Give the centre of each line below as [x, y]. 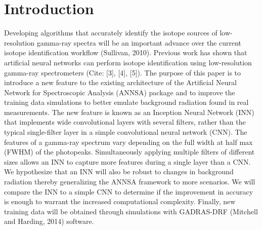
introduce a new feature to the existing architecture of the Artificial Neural [120, 82]
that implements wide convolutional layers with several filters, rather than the [125, 122]
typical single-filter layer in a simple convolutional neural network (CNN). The [126, 132]
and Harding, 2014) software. [49, 221]
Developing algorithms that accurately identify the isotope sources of [111, 33]
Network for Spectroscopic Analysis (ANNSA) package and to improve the [120, 92]
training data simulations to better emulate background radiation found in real [126, 102]
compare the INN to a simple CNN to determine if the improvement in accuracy [129, 191]
